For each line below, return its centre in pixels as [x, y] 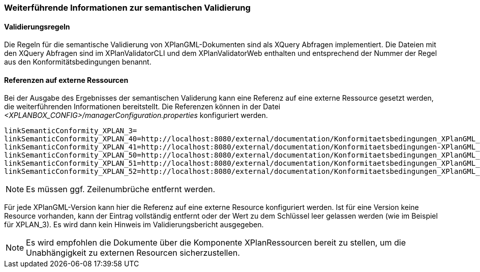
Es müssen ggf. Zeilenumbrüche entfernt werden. [121, 189]
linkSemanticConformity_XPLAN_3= [71, 131]
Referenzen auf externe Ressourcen [66, 80]
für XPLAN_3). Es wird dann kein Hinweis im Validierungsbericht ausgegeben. [134, 225]
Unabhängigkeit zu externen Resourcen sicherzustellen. [133, 253]
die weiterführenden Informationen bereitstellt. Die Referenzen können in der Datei [142, 107]
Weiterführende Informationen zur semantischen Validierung [127, 8]
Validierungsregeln [37, 26]
